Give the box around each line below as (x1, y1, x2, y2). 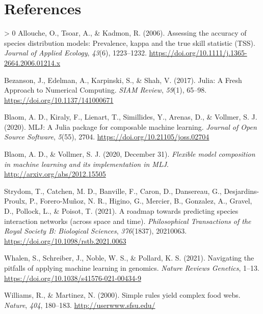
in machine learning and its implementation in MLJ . (4, 158, 169, 169)
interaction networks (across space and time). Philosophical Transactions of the (4, 215, 251, 226)
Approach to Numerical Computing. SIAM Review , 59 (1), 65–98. (4, 84, 207, 95)
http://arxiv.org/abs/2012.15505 (4, 168, 106, 179)
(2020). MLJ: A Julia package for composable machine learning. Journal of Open (4, 121, 257, 132)
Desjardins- (224, 185, 259, 196)
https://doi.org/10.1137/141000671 (4, 94, 114, 105)
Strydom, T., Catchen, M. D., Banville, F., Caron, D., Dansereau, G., (4, 185, 222, 196)
